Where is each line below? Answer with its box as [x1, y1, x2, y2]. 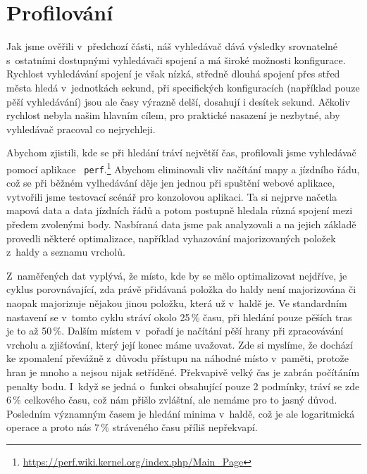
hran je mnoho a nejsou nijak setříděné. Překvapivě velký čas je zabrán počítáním [6, 364, 360, 379]
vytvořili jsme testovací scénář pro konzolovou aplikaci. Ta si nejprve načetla [6, 189, 337, 204]
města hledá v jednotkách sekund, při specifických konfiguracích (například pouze [6, 80, 360, 94]
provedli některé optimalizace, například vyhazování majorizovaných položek [6, 230, 336, 245]
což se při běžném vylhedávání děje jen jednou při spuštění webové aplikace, [6, 175, 335, 190]
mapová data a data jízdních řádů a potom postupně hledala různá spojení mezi [6, 203, 353, 218]
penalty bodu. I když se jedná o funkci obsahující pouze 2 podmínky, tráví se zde [6, 378, 360, 393]
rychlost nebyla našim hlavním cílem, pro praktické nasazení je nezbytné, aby [6, 108, 340, 123]
